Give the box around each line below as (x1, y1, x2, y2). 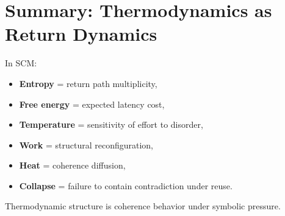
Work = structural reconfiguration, (19, 138, 154, 151)
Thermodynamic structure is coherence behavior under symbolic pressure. (5, 200, 281, 212)
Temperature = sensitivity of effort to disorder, (19, 118, 203, 131)
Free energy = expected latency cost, (19, 97, 165, 110)
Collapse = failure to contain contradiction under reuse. (19, 179, 233, 192)
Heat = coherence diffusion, (19, 159, 126, 172)
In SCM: (5, 57, 37, 69)
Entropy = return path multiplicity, (19, 77, 157, 89)
